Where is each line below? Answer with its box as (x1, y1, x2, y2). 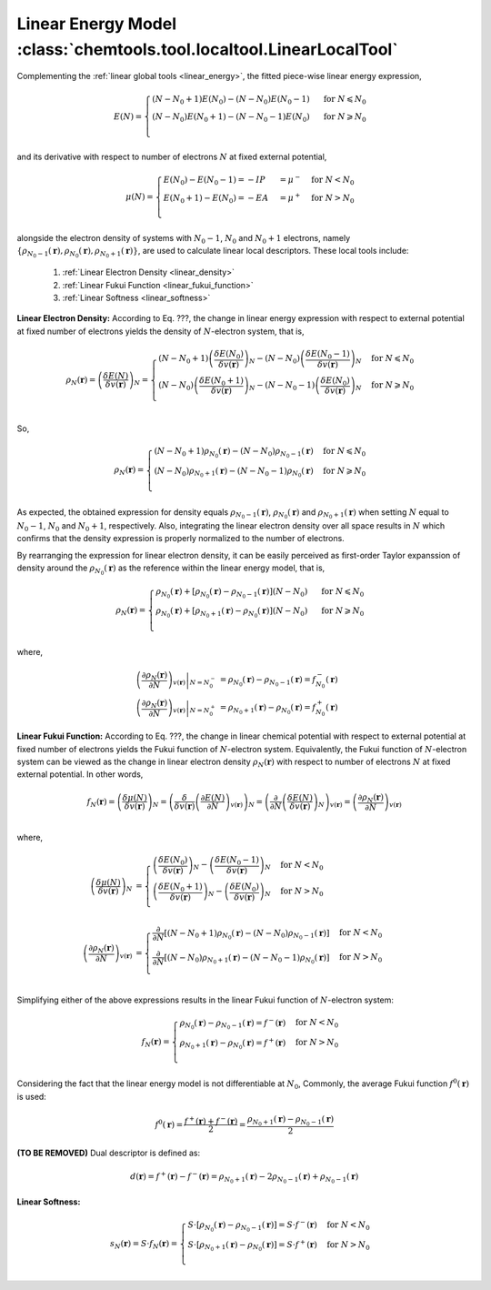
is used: (16, 1091, 47, 1102)
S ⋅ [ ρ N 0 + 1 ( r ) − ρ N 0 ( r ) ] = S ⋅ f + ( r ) (187, 1238, 318, 1253)
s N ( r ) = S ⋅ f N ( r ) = (109, 1238, 178, 1251)
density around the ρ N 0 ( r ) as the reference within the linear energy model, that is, (16, 562, 326, 577)
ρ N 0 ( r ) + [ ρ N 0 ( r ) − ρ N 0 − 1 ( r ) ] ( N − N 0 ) (155, 586, 308, 600)
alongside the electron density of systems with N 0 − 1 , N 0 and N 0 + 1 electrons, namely (16, 232, 351, 246)
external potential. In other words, (16, 769, 144, 780)
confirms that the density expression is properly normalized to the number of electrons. (16, 533, 345, 544)
